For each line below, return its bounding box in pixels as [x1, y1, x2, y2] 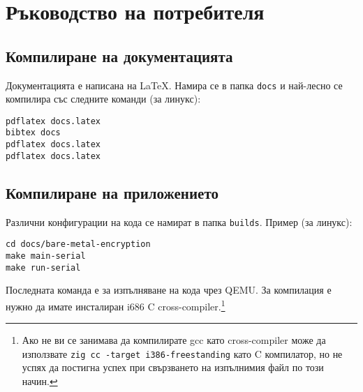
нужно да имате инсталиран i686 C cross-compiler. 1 [6, 296, 225, 313]
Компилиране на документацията [6, 45, 233, 66]
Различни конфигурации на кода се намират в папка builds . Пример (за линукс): [6, 214, 353, 229]
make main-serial [6, 250, 86, 261]
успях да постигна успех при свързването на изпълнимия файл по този [22, 360, 324, 375]
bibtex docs [6, 128, 61, 138]
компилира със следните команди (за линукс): [6, 91, 201, 106]
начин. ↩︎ [22, 373, 58, 388]
